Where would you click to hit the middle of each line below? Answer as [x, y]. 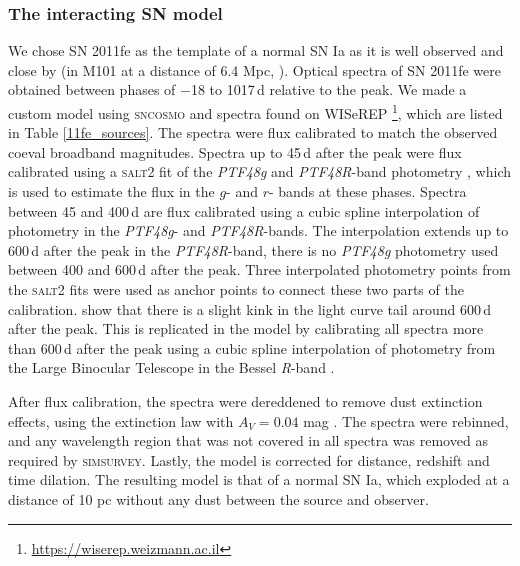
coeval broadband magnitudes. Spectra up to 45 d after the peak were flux [235, 151]
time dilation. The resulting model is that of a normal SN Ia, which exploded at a [259, 479]
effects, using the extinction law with [121, 420]
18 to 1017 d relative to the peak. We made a [328, 89]
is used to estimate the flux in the [111, 191]
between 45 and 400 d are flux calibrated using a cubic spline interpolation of [244, 210]
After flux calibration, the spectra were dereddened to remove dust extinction [245, 400]
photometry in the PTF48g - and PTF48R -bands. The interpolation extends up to [258, 230]
